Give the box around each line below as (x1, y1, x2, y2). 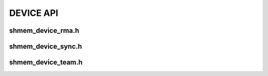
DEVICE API (9, 7, 59, 18)
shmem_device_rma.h (9, 26, 79, 35)
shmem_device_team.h (9, 58, 83, 67)
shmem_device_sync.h (9, 42, 82, 51)
